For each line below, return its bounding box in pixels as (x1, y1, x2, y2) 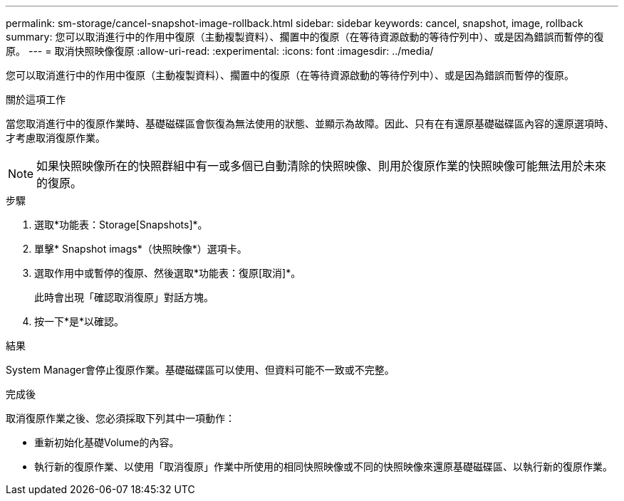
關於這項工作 (6, 93, 66, 105)
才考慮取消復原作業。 (6, 132, 105, 144)
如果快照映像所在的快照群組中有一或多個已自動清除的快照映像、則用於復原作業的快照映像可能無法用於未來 (36, 159, 607, 173)
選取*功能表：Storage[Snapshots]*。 (34, 218, 208, 231)
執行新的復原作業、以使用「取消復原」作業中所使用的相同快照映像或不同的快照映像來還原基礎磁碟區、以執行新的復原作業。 (34, 460, 613, 473)
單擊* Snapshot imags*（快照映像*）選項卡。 (34, 243, 247, 255)
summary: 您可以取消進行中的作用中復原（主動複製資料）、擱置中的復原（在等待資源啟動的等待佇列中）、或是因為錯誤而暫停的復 (6, 31, 604, 43)
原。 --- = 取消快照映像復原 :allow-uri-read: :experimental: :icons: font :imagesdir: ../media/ (6, 45, 434, 57)
